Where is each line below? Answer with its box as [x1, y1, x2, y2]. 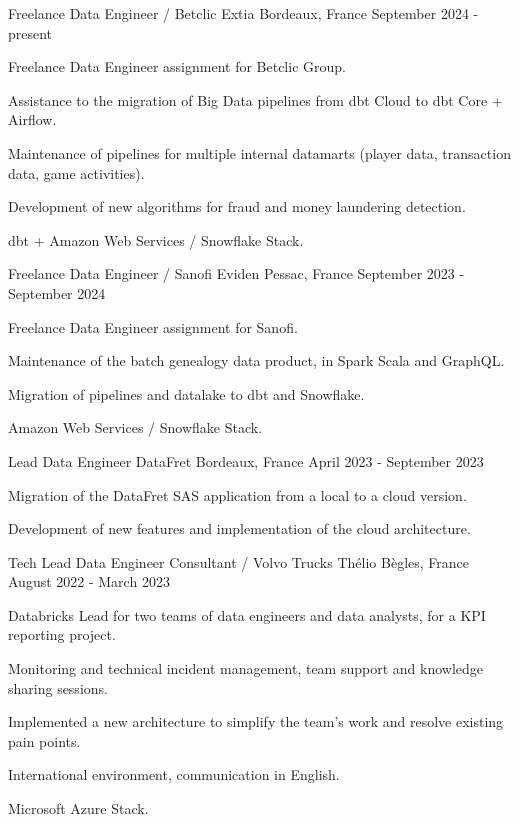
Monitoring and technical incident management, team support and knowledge [8, 658, 484, 679]
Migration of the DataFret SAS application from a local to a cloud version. [8, 484, 467, 505]
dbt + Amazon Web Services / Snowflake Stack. [8, 229, 304, 250]
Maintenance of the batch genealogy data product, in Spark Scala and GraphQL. [8, 350, 505, 371]
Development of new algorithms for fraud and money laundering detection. [8, 196, 466, 217]
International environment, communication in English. [8, 764, 340, 785]
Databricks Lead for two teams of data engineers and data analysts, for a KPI [8, 604, 486, 625]
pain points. [8, 730, 81, 751]
